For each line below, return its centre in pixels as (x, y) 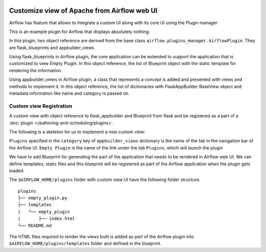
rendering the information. (36, 70)
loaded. (17, 171)
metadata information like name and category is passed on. (69, 93)
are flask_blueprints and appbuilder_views (52, 47)
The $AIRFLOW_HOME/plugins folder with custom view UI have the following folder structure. (105, 180)
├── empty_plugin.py (43, 198)
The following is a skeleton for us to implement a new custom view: (77, 132)
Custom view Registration (41, 106)
